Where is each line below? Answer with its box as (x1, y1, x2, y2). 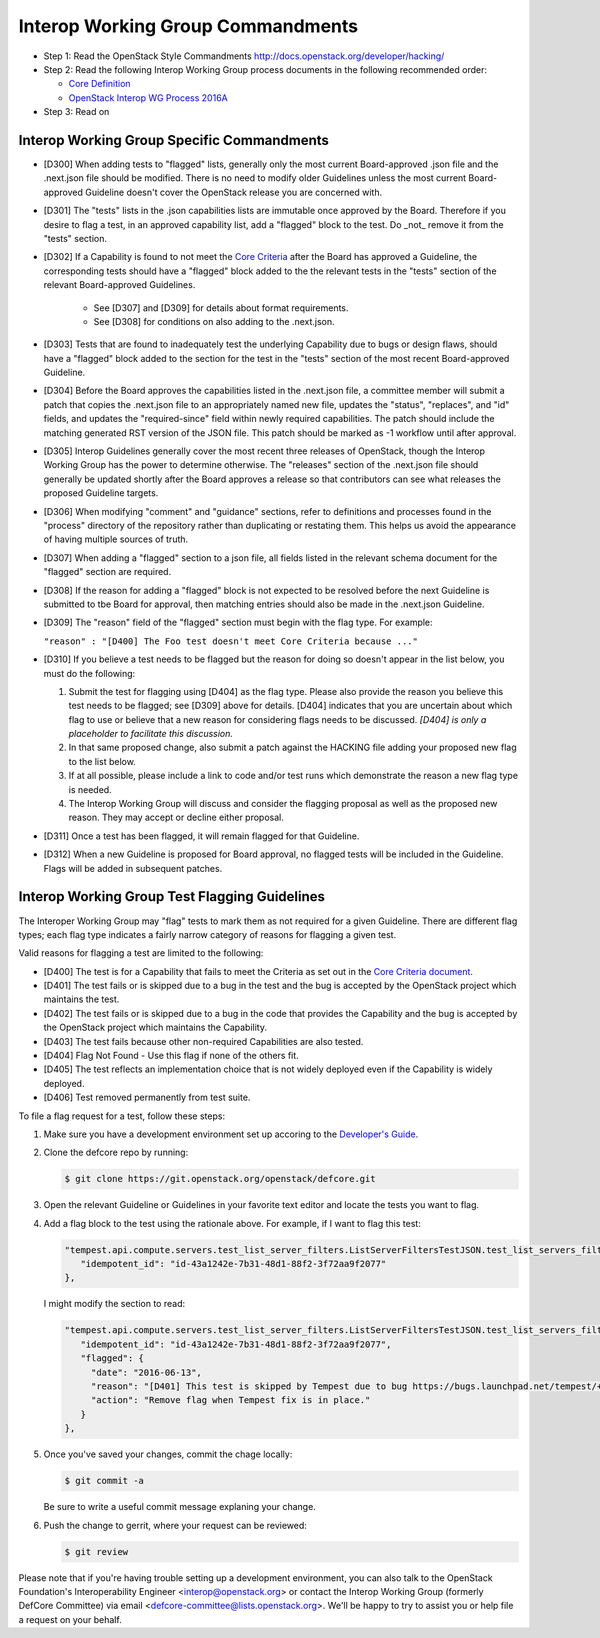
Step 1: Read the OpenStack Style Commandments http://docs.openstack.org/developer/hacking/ (43, 50, 445, 62)
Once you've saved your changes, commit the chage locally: (43, 1448, 293, 1460)
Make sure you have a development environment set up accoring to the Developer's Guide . (43, 1128, 419, 1140)
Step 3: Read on (43, 106, 110, 118)
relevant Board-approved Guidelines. (43, 279, 196, 291)
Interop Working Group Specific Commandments (18, 131, 330, 149)
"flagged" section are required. (43, 566, 172, 578)
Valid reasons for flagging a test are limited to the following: (18, 947, 264, 959)
